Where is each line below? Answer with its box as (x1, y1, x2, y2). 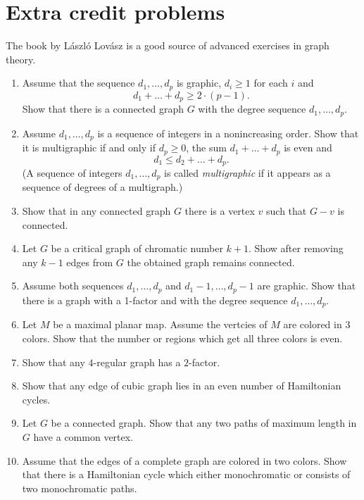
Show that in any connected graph (22, 204, 171, 218)
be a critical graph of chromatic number (51, 241, 223, 256)
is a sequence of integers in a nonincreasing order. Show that (97, 125, 359, 140)
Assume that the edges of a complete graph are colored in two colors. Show (22, 453, 347, 468)
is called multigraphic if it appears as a (164, 165, 331, 180)
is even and (284, 140, 332, 155)
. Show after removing (249, 241, 344, 256)
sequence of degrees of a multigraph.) (22, 180, 183, 194)
